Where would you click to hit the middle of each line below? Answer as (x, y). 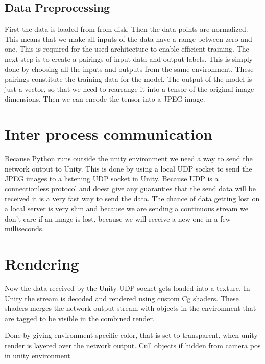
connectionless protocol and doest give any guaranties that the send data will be (130, 188)
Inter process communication (109, 134)
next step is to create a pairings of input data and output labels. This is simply (129, 58)
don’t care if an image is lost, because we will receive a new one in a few (118, 218)
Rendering (42, 264)
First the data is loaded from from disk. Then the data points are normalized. (126, 29)
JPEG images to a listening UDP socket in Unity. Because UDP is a (112, 178)
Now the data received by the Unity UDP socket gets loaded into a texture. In (127, 288)
